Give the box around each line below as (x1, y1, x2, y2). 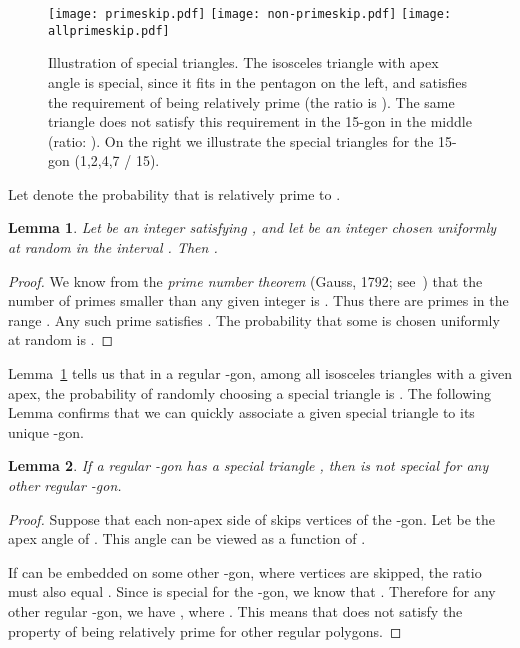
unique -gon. (8, 421, 84, 442)
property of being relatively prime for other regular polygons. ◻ (8, 620, 402, 641)
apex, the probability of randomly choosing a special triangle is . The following (8, 382, 491, 403)
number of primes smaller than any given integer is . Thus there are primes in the (8, 290, 509, 311)
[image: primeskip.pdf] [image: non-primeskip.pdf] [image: (48, 7, 452, 21)
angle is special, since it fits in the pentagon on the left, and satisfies (48, 71, 467, 92)
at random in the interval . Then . (8, 237, 218, 258)
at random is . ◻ (8, 329, 114, 350)
